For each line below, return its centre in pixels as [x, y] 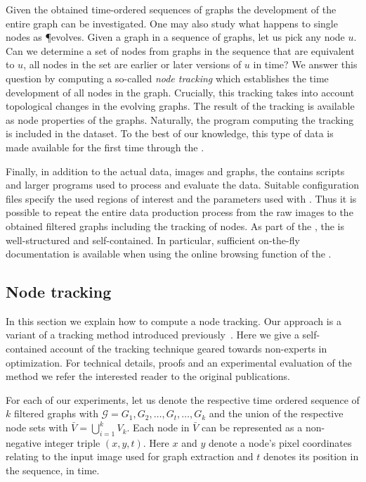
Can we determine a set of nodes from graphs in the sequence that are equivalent [180, 50]
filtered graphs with [56, 413]
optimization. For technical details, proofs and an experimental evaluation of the [179, 362]
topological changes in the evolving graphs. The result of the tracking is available [180, 106]
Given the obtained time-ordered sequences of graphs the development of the [171, 9]
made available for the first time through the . [105, 147]
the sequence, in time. [53, 470]
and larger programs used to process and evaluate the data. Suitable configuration [183, 185]
